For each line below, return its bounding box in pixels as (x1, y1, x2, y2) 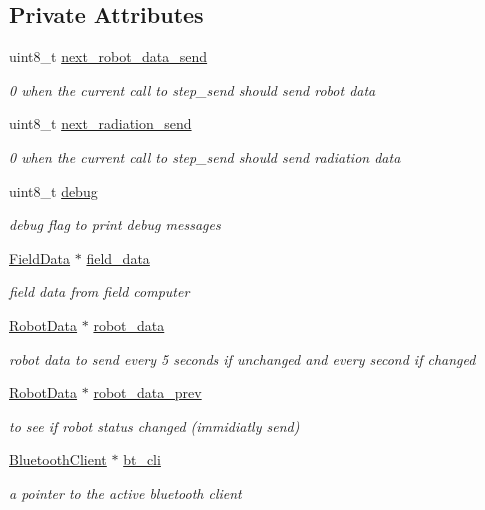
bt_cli (123, 449, 161, 470)
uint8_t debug (9, 180, 98, 201)
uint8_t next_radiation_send (9, 113, 192, 134)
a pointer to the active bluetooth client (9, 482, 242, 503)
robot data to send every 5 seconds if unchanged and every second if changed (9, 348, 476, 369)
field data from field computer (9, 281, 190, 302)
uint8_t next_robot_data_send (9, 46, 208, 67)
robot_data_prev (93, 382, 202, 403)
